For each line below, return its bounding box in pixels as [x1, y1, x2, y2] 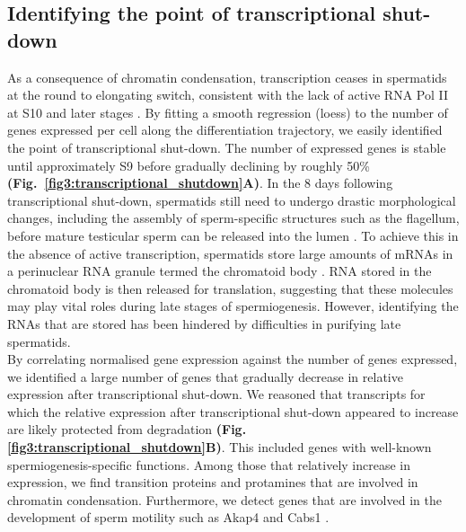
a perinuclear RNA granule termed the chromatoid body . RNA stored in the [7, 262, 432, 280]
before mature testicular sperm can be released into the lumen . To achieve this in [7, 226, 459, 244]
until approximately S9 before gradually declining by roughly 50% [7, 155, 370, 174]
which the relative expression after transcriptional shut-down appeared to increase [7, 402, 459, 421]
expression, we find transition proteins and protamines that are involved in [7, 473, 418, 492]
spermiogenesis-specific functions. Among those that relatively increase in [7, 455, 411, 474]
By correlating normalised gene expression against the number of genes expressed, [7, 350, 458, 368]
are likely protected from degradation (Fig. [7, 420, 247, 439]
